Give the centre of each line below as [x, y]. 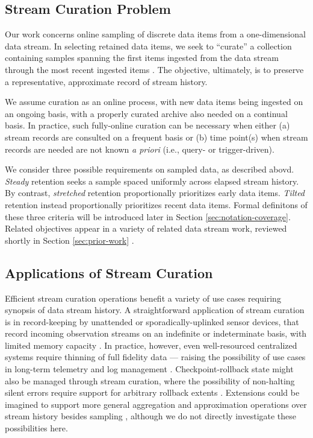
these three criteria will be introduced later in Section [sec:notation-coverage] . [148, 216]
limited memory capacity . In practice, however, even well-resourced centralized [151, 345]
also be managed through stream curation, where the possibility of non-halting [150, 380]
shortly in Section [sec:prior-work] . [70, 240]
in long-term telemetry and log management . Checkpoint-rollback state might [149, 369]
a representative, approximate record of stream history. [106, 81]
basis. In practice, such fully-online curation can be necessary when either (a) [147, 125]
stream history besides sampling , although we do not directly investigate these [151, 416]
